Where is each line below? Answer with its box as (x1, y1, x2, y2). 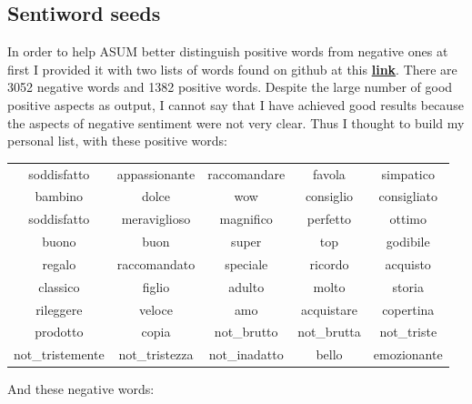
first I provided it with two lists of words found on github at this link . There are (7, 59, 457, 78)
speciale (225, 254, 268, 273)
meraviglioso (121, 209, 191, 228)
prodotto (35, 322, 84, 341)
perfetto (306, 209, 352, 228)
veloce (139, 299, 173, 318)
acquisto (385, 254, 431, 273)
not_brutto (214, 322, 278, 341)
